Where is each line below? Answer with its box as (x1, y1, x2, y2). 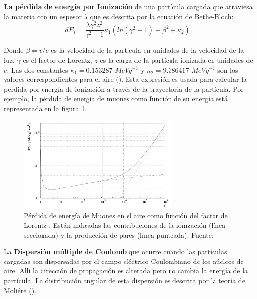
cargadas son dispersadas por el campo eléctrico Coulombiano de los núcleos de (4, 256, 244, 266)
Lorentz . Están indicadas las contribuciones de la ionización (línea (24, 220, 226, 230)
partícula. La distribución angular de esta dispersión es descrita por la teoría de (4, 275, 245, 285)
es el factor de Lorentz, (23, 54, 92, 65)
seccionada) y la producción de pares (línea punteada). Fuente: (24, 229, 214, 240)
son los (217, 64, 238, 75)
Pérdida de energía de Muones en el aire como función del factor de (24, 210, 228, 221)
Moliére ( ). (4, 285, 36, 295)
